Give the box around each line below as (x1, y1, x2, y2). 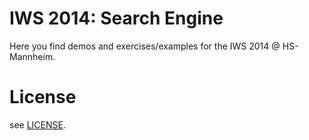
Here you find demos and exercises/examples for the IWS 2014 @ (9, 40, 281, 52)
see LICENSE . (9, 118, 66, 131)
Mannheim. (9, 50, 56, 62)
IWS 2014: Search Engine (9, 7, 224, 30)
